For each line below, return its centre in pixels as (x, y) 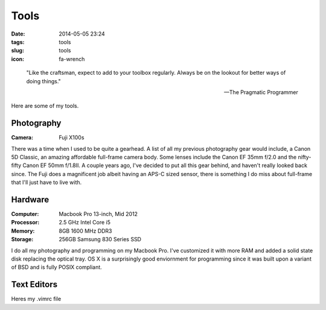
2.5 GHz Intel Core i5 (85, 223)
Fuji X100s (72, 138)
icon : (18, 59)
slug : (18, 51)
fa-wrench (72, 59)
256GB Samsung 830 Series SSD (100, 239)
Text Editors (34, 284)
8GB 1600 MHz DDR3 (85, 231)
